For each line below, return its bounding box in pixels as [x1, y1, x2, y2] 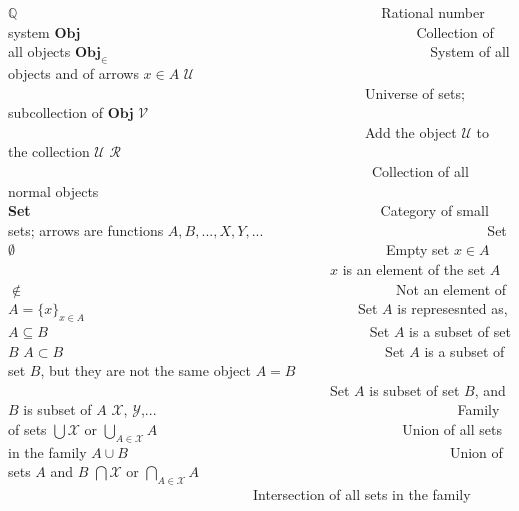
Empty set [385, 239, 450, 260]
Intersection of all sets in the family [252, 484, 471, 505]
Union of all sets [402, 418, 502, 439]
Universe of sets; [364, 82, 465, 103]
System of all [430, 41, 510, 62]
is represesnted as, [397, 298, 508, 319]
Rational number [381, 2, 485, 22]
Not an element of [396, 278, 507, 299]
